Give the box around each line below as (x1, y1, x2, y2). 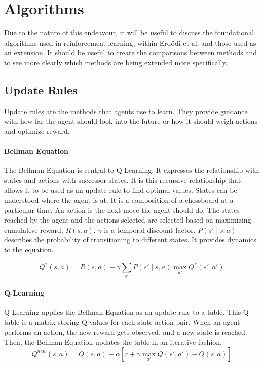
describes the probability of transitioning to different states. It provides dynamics (4, 234, 256, 245)
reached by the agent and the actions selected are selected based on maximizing (4, 214, 251, 225)
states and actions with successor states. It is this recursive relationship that (4, 174, 241, 185)
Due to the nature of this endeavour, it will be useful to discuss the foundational (4, 27, 254, 38)
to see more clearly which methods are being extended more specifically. (4, 57, 228, 67)
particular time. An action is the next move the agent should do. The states (4, 204, 240, 215)
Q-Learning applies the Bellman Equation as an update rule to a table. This (4, 307, 241, 317)
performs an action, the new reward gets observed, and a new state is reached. (4, 326, 247, 337)
